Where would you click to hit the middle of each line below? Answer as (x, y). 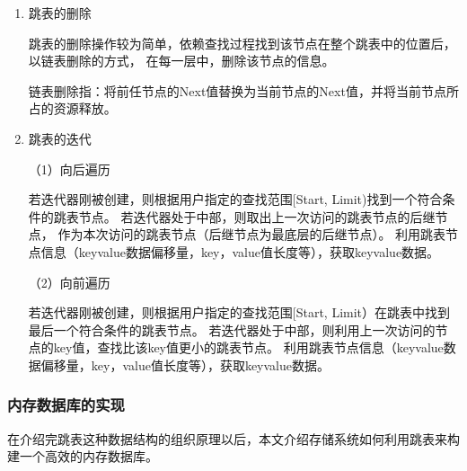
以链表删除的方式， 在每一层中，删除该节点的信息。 (181, 61)
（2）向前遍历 (69, 282)
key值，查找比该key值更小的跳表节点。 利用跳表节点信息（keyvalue (248, 347)
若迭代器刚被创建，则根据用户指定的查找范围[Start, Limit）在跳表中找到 (239, 312)
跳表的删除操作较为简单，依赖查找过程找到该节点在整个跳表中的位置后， (242, 43)
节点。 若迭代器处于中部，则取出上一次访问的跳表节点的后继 (257, 216)
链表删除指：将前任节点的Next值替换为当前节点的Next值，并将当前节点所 (243, 90)
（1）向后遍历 (69, 169)
